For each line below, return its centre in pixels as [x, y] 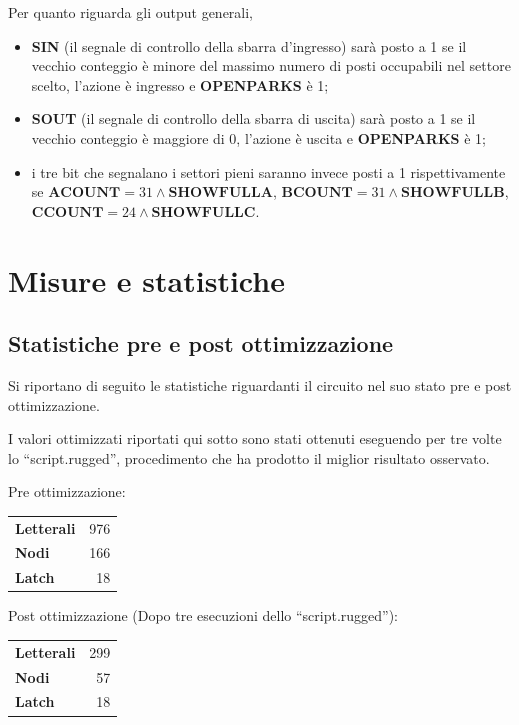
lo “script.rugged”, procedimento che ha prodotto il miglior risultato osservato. [249, 457]
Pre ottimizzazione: [67, 491]
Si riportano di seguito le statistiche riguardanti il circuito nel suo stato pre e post [260, 384]
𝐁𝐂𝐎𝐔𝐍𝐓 [317, 193]
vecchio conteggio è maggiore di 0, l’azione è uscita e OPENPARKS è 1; [258, 137]
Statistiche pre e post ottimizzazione [201, 343]
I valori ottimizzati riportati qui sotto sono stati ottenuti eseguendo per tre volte [255, 438]
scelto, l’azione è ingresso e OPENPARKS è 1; [180, 84]
